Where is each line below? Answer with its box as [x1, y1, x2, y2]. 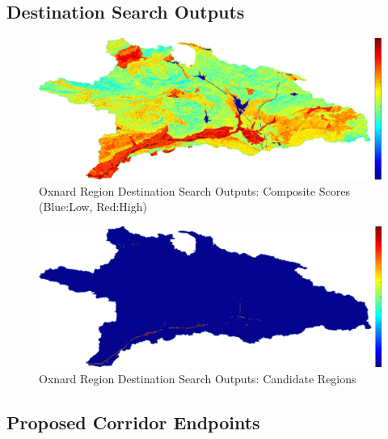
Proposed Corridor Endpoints [6, 410, 260, 435]
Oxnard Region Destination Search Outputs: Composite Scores [39, 182, 351, 199]
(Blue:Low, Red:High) [39, 198, 147, 215]
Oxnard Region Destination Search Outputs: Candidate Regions [39, 370, 356, 387]
